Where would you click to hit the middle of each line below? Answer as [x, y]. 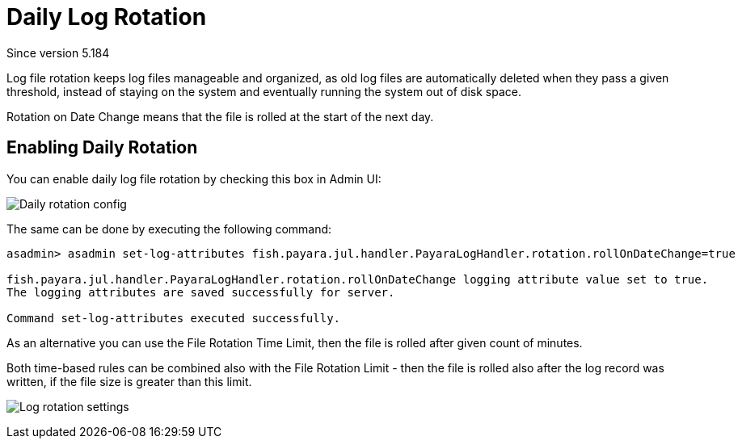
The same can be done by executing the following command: [169, 229]
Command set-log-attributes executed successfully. [174, 318]
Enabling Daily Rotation [102, 148]
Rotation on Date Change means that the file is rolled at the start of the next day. [220, 116]
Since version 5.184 [58, 52]
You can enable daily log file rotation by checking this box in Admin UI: [194, 178]
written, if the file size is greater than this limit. [129, 381]
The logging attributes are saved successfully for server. [201, 292]
